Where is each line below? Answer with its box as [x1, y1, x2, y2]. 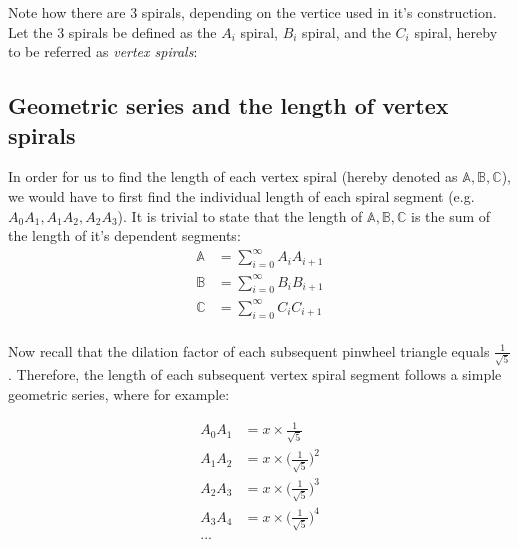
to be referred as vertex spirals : [8, 41, 198, 62]
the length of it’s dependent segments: [8, 225, 241, 246]
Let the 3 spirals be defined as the [8, 21, 217, 42]
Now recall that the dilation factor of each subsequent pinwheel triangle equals [8, 340, 490, 361]
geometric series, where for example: [8, 384, 230, 405]
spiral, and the [302, 21, 391, 42]
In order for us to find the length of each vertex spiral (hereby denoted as [8, 166, 458, 187]
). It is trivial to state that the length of [117, 205, 363, 226]
